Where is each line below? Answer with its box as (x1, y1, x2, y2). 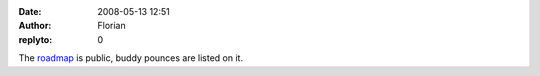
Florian (97, 20, 126, 32)
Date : (18, 6, 42, 17)
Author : (18, 20, 52, 32)
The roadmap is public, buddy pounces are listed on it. (18, 52, 244, 64)
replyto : (18, 33, 53, 45)
